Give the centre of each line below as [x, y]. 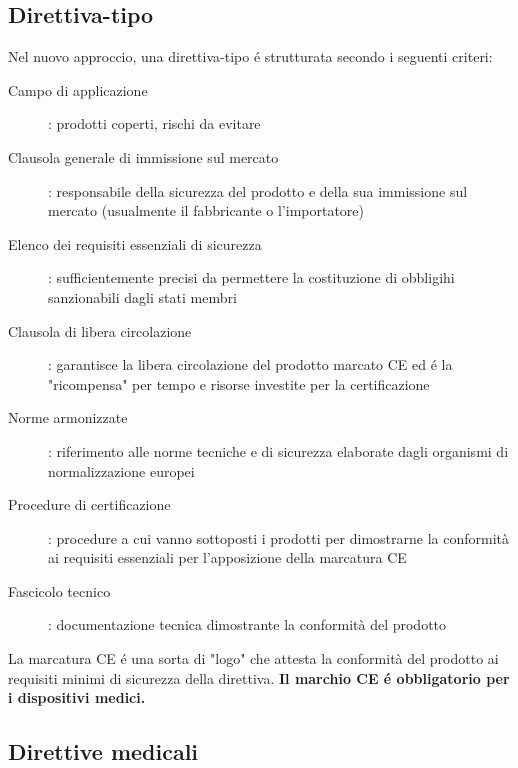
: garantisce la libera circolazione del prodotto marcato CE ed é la [250, 364]
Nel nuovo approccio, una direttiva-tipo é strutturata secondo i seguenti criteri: [250, 56]
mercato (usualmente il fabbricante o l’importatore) [206, 210]
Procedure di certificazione [89, 504]
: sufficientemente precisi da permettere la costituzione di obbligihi [251, 277]
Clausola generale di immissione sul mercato [143, 156]
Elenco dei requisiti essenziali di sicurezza [135, 243]
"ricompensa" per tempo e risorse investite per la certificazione [239, 383]
